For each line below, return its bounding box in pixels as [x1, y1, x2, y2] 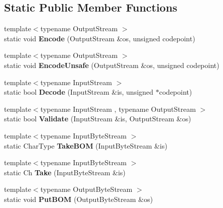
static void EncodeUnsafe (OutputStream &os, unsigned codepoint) [4, 59, 219, 70]
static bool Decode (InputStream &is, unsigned [4, 87, 153, 97]
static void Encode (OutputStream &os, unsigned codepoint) [4, 33, 195, 43]
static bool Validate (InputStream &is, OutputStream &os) [4, 113, 191, 124]
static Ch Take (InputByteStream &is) [4, 167, 126, 177]
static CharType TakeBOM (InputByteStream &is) [4, 140, 168, 151]
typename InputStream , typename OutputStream [40, 103, 196, 114]
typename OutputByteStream [40, 184, 133, 194]
